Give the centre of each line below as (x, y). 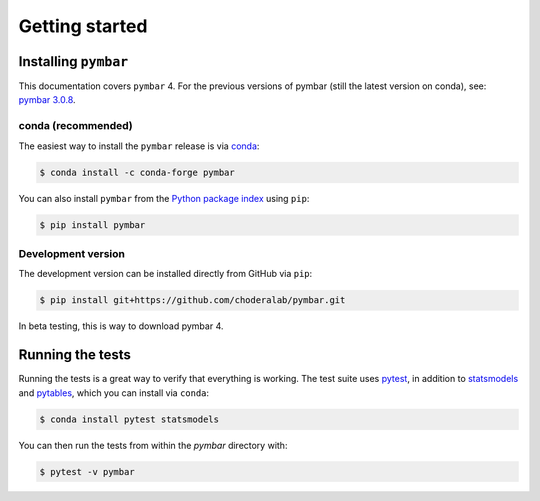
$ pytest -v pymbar (87, 471)
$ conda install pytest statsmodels (129, 419)
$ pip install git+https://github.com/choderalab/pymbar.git (192, 300)
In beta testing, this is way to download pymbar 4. (121, 326)
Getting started (83, 26)
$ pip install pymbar (92, 224)
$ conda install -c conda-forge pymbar (137, 172)
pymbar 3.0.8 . (47, 100)
